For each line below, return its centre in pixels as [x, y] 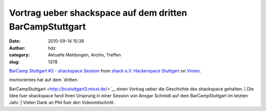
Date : [15, 41]
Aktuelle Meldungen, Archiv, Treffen [84, 55]
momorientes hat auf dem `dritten [43, 80]
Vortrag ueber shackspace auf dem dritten [98, 13]
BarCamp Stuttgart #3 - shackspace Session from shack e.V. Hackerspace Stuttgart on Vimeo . [105, 71]
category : [19, 55]
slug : [14, 62]
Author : [17, 48]
